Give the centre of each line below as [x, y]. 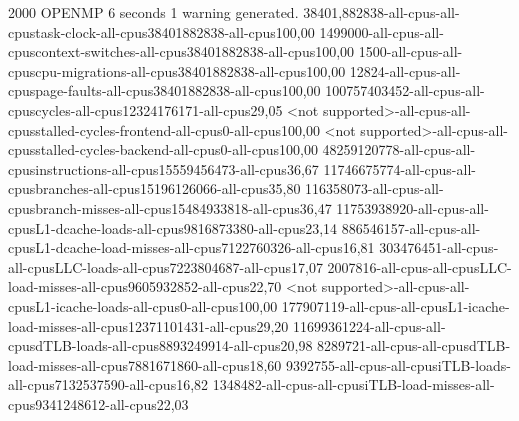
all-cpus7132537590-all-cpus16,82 [108, 384]
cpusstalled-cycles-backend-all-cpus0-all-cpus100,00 [163, 149]
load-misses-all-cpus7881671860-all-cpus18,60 [145, 364]
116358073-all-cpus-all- [374, 188]
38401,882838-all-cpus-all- [381, 12]
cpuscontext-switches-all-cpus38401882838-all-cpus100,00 [181, 51]
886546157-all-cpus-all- [411, 227]
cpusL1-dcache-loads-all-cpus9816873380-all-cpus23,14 [173, 227]
